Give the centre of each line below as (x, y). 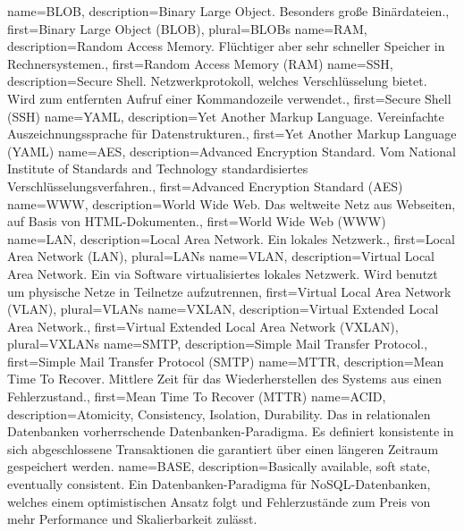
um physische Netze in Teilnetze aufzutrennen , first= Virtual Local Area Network (229, 291)
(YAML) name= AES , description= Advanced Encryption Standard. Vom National (232, 151)
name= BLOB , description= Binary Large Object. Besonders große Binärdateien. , (228, 11)
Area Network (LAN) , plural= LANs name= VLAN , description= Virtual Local (221, 256)
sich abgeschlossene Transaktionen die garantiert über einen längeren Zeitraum (223, 448)
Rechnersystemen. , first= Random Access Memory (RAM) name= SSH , (200, 63)
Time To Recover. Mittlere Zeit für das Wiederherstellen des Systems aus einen (225, 379)
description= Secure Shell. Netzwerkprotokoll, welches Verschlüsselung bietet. (217, 81)
